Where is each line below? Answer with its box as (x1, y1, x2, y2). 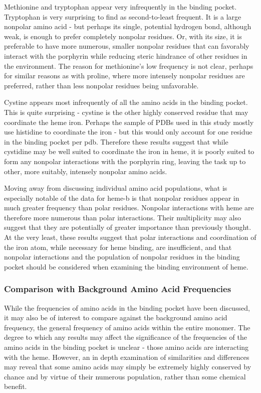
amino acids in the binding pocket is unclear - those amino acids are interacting (4, 342, 249, 352)
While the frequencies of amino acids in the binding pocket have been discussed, (4, 302, 250, 313)
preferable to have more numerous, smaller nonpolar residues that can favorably (4, 41, 249, 51)
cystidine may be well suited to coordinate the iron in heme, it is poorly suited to (4, 146, 254, 157)
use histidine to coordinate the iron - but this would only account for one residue (4, 126, 252, 137)
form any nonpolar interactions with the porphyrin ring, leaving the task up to (4, 156, 246, 166)
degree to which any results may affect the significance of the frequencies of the (4, 332, 247, 342)
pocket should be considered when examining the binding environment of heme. (4, 261, 248, 272)
